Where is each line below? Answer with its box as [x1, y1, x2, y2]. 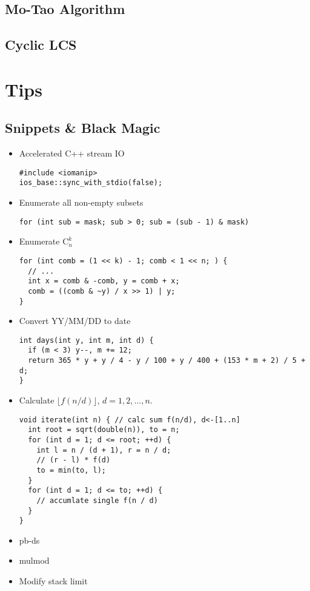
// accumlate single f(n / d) [36, 496, 158, 505]
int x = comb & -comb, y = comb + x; [28, 277, 180, 286]
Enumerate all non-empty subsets [19, 196, 143, 209]
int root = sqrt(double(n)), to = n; [28, 425, 180, 434]
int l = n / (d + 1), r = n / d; [36, 445, 171, 454]
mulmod [19, 554, 50, 567]
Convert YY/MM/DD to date [19, 314, 131, 327]
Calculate [19, 394, 54, 407]
